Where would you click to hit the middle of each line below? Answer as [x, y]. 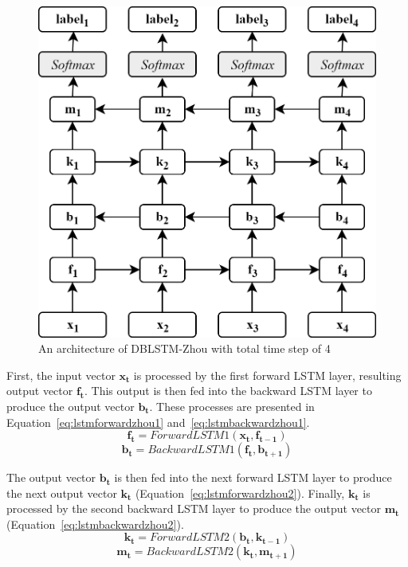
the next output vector [62, 493]
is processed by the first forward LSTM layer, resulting [267, 375]
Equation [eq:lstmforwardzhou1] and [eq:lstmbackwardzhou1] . [158, 422]
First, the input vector [61, 375]
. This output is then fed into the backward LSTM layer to [228, 391]
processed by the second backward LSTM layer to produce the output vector [194, 508]
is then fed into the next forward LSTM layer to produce [253, 477]
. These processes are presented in [232, 406]
